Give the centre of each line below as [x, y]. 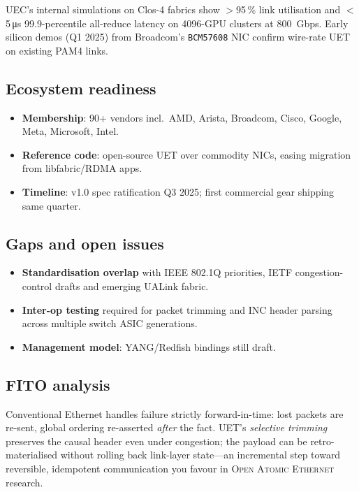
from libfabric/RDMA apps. [82, 168]
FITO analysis [58, 384]
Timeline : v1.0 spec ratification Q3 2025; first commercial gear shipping [178, 192]
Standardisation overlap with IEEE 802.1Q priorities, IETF [157, 272]
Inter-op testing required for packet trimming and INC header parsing [177, 309]
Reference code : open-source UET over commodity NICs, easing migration [186, 154]
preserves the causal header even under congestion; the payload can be [156, 441]
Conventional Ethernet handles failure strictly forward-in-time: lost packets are [175, 413]
